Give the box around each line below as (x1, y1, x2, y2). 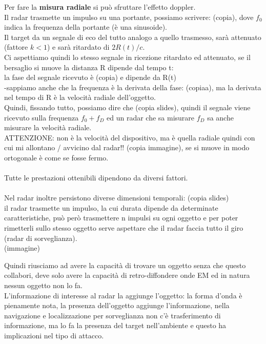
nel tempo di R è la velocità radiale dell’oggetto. (4, 92, 156, 103)
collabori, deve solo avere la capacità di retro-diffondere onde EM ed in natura (4, 270, 250, 280)
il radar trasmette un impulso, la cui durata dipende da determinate (4, 202, 218, 213)
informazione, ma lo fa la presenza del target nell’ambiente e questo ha (4, 320, 227, 331)
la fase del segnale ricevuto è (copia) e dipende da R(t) (4, 72, 176, 83)
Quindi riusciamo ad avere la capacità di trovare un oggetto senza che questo (4, 259, 246, 270)
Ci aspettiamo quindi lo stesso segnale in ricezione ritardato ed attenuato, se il (4, 51, 251, 62)
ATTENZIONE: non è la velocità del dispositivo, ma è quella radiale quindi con (4, 132, 255, 143)
